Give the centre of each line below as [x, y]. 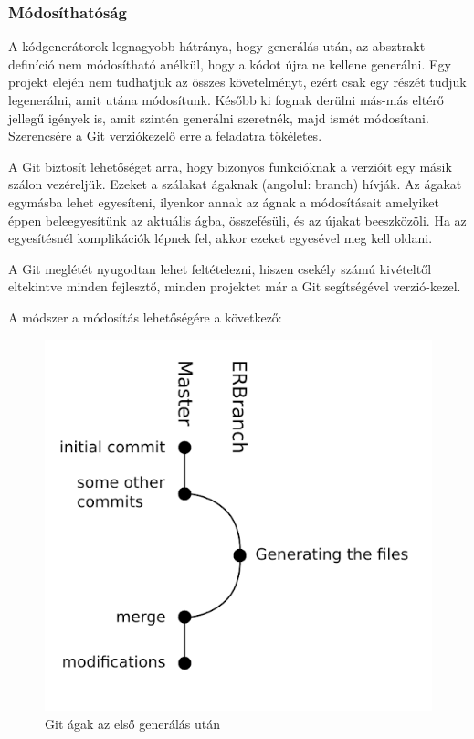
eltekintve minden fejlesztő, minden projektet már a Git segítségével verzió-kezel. [235, 286]
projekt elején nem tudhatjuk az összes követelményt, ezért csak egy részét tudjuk [237, 82]
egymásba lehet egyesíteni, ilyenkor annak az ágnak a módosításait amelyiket [224, 201]
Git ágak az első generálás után [132, 723]
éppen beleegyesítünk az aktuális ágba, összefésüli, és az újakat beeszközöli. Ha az [237, 220]
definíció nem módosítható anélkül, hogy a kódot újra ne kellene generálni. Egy [230, 63]
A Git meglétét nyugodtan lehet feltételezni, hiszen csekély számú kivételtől [220, 268]
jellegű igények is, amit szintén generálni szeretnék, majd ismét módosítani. [219, 117]
